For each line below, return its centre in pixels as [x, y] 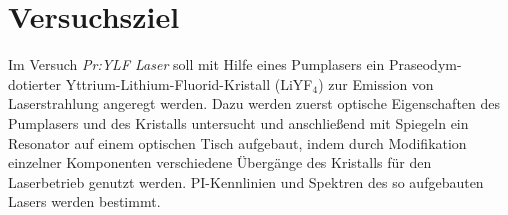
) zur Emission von [376, 83]
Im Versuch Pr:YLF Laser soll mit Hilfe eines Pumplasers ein [196, 64]
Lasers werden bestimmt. [84, 201]
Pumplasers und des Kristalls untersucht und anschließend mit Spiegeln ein [238, 122]
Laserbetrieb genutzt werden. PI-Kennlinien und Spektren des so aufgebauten [246, 181]
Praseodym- [425, 64]
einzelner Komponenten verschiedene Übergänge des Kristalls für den [220, 162]
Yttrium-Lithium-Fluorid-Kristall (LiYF [189, 83]
